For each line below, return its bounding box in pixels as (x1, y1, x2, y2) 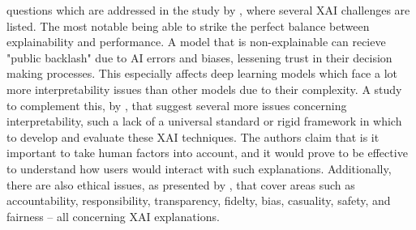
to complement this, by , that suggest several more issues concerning (6, 96, 347, 113)
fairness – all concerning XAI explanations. (6, 207, 220, 224)
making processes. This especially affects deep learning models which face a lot (6, 65, 397, 82)
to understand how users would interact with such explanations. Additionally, (6, 160, 392, 177)
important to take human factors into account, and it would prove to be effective (6, 144, 408, 161)
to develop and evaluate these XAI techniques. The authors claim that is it (6, 128, 380, 145)
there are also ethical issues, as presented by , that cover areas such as (6, 176, 355, 193)
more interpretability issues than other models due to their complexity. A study (6, 80, 402, 97)
